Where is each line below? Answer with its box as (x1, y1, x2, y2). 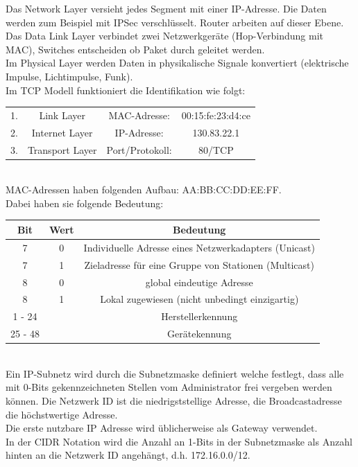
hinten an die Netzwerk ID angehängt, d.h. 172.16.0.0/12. (6, 448, 250, 462)
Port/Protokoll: (106, 142, 172, 157)
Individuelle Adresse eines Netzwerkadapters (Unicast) (83, 240, 315, 254)
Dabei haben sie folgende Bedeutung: (6, 195, 164, 210)
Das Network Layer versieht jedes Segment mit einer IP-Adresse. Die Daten (6, 1, 327, 15)
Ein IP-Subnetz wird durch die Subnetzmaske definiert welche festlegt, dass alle (6, 366, 344, 380)
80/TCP (198, 142, 234, 157)
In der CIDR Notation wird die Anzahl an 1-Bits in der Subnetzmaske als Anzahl (6, 434, 352, 448)
